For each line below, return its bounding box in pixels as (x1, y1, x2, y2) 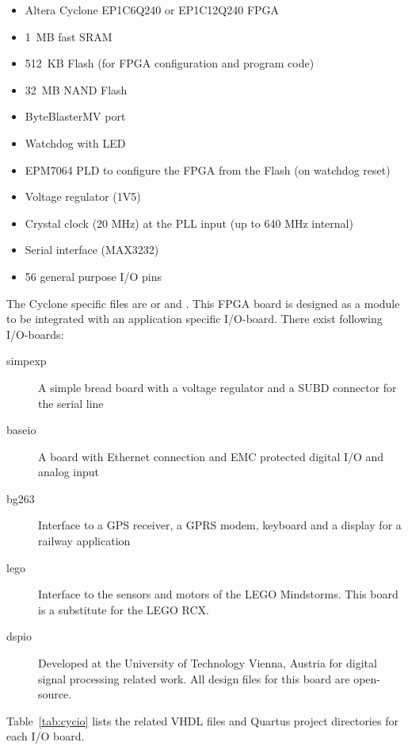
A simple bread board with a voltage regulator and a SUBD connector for (38, 379, 397, 395)
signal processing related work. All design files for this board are (38, 670, 350, 687)
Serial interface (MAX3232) (25, 241, 159, 258)
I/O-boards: (6, 325, 64, 342)
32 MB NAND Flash (25, 81, 128, 98)
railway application (38, 533, 131, 549)
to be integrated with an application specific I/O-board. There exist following (6, 310, 383, 327)
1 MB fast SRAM (25, 28, 112, 44)
